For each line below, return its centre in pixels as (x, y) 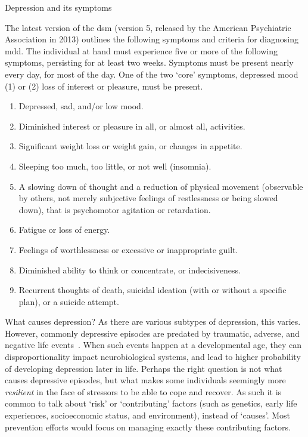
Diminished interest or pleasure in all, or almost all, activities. (132, 126)
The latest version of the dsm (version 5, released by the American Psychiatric (148, 27)
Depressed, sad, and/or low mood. (81, 106)
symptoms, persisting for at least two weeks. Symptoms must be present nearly (149, 62)
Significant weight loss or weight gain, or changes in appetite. (130, 146)
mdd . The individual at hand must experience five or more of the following (141, 50)
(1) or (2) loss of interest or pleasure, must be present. (104, 86)
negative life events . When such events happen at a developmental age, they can (153, 345)
